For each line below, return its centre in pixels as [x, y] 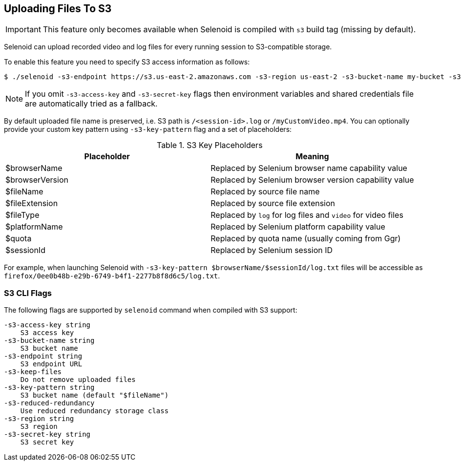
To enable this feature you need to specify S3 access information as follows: [127, 62]
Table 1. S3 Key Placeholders [210, 145]
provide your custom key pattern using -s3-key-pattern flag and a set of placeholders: [148, 129]
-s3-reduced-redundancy [49, 403]
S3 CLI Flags [28, 293]
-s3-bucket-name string [49, 341]
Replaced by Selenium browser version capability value [312, 180]
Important [23, 30]
